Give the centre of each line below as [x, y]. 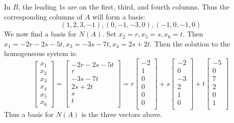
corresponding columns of [43, 16]
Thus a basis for [29, 114]
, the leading [37, 6]
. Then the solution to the [190, 43]
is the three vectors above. [122, 114]
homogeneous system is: [41, 53]
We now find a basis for [41, 34]
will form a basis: [119, 16]
